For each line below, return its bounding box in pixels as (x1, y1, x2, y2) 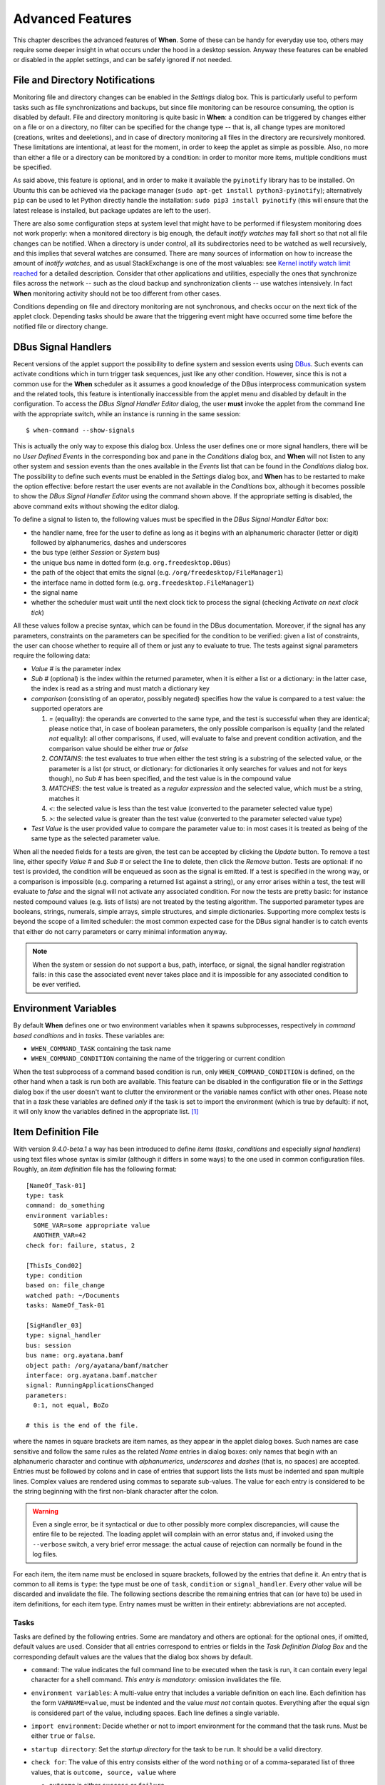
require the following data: (13, 651, 91, 660)
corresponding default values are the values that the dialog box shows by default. (13, 1652, 253, 1661)
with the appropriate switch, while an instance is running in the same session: (13, 409, 241, 418)
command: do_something (26, 1202, 106, 1210)
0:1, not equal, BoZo (33, 1402, 109, 1409)
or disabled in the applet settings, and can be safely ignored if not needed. (13, 56, 232, 64)
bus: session (26, 1341, 71, 1349)
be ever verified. (32, 980, 81, 989)
